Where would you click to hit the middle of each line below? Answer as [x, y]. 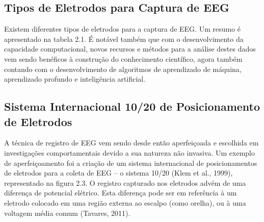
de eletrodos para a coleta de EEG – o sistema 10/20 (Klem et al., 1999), [118, 173]
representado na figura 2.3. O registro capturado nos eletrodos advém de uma [125, 182]
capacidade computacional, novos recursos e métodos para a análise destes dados [130, 49]
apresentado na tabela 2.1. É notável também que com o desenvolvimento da [124, 39]
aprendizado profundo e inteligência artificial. [75, 79]
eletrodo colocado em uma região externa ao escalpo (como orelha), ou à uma [125, 202]
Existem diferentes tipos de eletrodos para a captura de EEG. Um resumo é [123, 29]
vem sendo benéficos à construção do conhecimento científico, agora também [123, 58]
